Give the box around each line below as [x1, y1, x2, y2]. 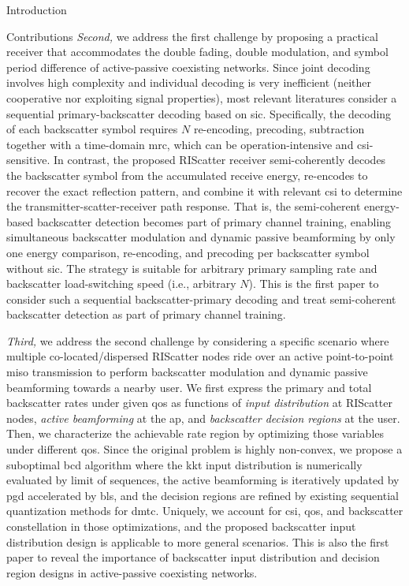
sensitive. [6, 151, 50, 168]
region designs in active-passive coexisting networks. [6, 564, 258, 580]
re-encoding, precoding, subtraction [193, 121, 365, 137]
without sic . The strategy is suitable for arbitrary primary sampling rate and [6, 259, 377, 276]
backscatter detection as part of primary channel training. [6, 306, 286, 323]
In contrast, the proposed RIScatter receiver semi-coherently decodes [54, 151, 386, 168]
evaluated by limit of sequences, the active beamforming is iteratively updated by [6, 472, 400, 488]
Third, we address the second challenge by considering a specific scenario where [6, 332, 389, 349]
